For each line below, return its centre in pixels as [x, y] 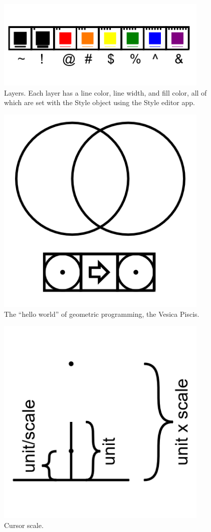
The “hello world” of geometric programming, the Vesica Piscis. [102, 314]
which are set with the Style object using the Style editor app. [99, 102]
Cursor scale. [24, 525]
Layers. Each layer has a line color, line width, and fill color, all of [105, 92]
